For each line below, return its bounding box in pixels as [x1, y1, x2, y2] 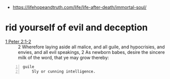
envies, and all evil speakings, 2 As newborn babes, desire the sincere [18, 49, 165, 55]
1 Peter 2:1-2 [5, 38, 31, 44]
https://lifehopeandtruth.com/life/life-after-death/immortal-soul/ [12, 5, 147, 10]
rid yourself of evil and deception [5, 22, 148, 33]
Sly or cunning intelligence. [31, 69, 96, 74]
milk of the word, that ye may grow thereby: [18, 54, 109, 60]
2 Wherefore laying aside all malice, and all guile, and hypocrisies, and [18, 44, 165, 50]
